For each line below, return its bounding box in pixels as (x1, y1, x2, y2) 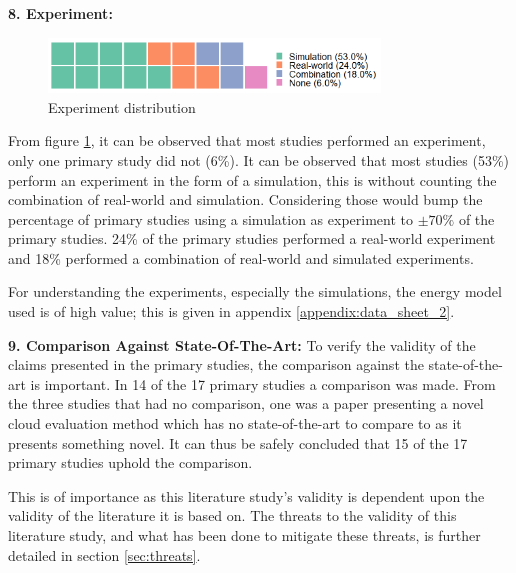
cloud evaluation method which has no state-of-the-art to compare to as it (8, 413, 462, 434)
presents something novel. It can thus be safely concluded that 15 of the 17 (8, 432, 468, 453)
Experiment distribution (48, 96, 196, 117)
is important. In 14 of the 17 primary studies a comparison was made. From (30, 373, 496, 394)
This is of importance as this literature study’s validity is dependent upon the (8, 485, 485, 506)
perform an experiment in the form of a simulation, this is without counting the (8, 169, 497, 190)
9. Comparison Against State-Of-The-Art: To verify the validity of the (8, 334, 476, 355)
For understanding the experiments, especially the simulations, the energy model (8, 281, 502, 302)
